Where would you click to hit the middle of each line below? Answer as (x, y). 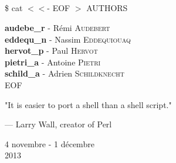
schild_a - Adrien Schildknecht (65, 73)
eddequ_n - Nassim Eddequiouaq (68, 39)
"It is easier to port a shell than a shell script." (88, 104)
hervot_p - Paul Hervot (51, 51)
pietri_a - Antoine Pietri (53, 62)
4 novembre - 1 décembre (50, 143)
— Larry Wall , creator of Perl (58, 124)
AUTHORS (107, 8)
